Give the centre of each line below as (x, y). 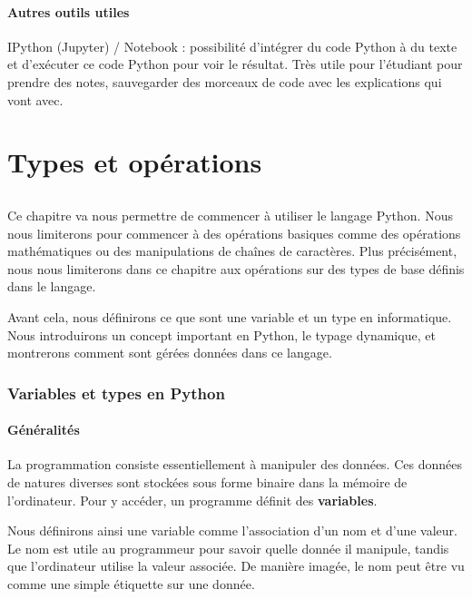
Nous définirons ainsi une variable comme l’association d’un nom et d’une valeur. (232, 530)
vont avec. (35, 99)
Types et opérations (135, 162)
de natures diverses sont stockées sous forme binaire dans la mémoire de (207, 481)
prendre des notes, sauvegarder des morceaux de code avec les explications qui (225, 81)
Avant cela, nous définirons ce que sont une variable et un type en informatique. (230, 316)
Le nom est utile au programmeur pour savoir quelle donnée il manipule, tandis (228, 548)
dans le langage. (52, 286)
